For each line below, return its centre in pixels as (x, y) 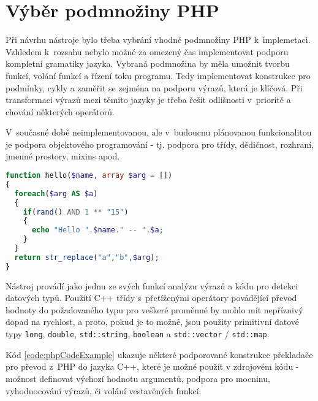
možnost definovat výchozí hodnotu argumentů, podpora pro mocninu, (138, 378)
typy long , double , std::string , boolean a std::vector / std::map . (138, 334)
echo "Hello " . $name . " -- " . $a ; (97, 230)
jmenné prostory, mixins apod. (63, 156)
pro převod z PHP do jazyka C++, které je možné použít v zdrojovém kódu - (152, 366)
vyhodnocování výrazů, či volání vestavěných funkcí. (104, 390)
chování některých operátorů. (60, 111)
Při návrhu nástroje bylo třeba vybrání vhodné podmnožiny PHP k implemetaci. (158, 40)
